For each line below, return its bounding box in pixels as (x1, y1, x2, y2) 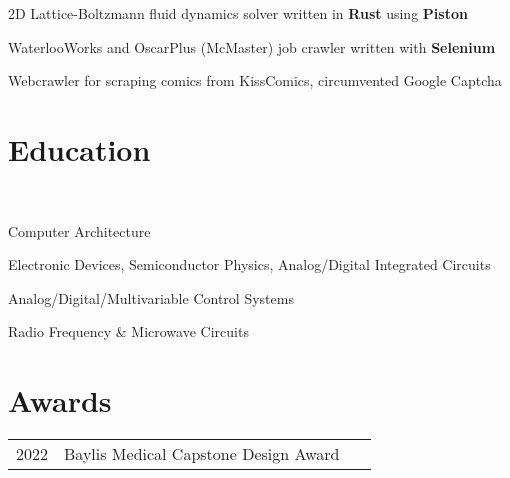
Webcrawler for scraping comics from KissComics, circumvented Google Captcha (8, 70, 502, 91)
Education (8, 128, 151, 169)
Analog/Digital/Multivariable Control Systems (8, 287, 294, 308)
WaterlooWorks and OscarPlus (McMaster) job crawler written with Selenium (8, 36, 496, 57)
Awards (8, 380, 112, 421)
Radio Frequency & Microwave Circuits (8, 321, 249, 342)
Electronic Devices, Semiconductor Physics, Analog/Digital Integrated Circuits (8, 254, 491, 275)
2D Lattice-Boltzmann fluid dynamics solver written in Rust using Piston (8, 3, 468, 23)
